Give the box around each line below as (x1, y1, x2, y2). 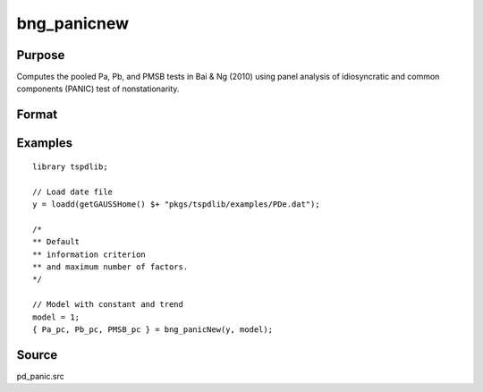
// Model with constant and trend (32, 300, 183, 310)
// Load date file (32, 186, 114, 197)
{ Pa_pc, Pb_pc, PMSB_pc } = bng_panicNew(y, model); (32, 324, 273, 335)
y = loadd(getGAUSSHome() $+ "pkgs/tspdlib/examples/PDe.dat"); (32, 200, 321, 209)
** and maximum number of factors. (32, 262, 189, 272)
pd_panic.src (16, 371, 64, 381)
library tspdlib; (32, 161, 108, 172)
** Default (32, 237, 80, 247)
